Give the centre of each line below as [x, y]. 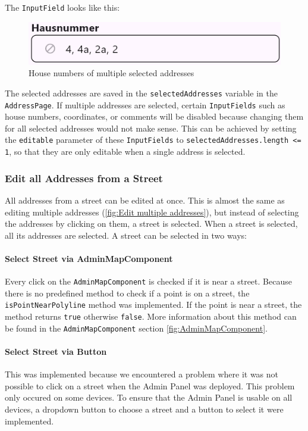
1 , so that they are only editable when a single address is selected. [125, 152]
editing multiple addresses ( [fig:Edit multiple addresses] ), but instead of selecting [152, 212]
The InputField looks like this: [62, 7]
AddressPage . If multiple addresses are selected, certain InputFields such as [145, 104]
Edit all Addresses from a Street [84, 178]
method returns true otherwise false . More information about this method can [151, 316]
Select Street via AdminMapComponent [89, 258]
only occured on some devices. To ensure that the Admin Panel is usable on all [149, 397]
